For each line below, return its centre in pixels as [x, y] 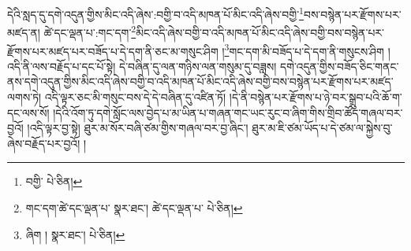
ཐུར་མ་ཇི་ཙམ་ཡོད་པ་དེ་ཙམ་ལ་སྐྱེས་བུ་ [322, 128]
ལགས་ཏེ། [24, 96]
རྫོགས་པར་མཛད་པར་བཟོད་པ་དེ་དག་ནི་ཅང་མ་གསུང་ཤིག [113, 51]
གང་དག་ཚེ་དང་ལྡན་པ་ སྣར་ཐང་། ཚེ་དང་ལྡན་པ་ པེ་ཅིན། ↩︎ [134, 207]
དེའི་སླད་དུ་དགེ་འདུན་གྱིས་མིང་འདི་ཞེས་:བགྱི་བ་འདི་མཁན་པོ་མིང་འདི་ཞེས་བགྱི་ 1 [155, 13]
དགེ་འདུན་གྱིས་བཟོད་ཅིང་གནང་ [340, 66]
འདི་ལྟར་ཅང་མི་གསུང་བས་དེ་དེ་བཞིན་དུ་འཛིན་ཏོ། [135, 96]
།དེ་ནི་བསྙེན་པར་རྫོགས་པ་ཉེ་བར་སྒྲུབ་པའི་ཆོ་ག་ [316, 96]
